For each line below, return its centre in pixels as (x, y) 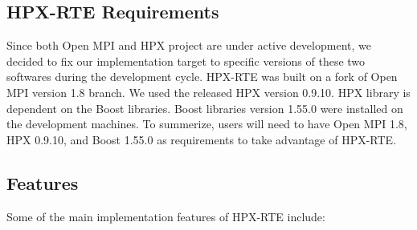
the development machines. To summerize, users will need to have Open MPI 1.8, (207, 124)
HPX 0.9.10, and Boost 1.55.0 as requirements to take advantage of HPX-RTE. (202, 139)
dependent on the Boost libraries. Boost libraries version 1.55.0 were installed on (205, 108)
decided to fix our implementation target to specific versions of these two (186, 61)
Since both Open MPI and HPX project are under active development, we (189, 45)
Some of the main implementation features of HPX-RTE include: (166, 216)
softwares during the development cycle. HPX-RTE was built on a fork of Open (202, 77)
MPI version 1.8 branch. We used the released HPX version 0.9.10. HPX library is (208, 92)
